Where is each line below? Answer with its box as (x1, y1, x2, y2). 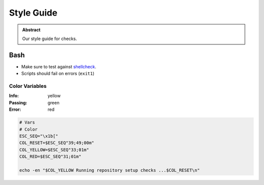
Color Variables (9, 83, 47, 89)
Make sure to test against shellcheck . (21, 63, 96, 69)
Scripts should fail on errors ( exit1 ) (21, 71, 95, 77)
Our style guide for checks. (22, 36, 77, 41)
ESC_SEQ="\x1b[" (19, 133, 59, 139)
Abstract (22, 27, 41, 33)
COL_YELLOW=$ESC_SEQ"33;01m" (19, 147, 89, 152)
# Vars (19, 120, 35, 125)
